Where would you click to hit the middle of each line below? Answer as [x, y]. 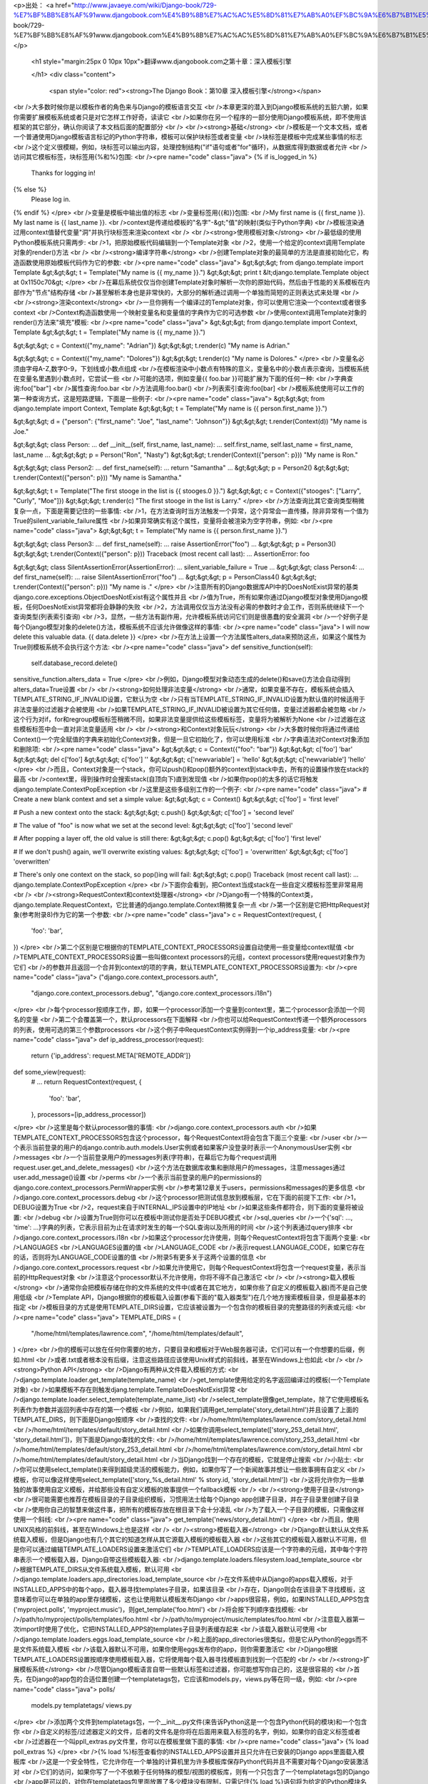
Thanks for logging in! [63, 173]
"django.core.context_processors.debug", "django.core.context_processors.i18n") [152, 993]
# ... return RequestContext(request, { [86, 1082]
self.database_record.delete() [74, 663]
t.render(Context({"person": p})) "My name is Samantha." [97, 477]
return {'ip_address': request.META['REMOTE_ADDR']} [111, 1055]
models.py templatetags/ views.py [81, 1706]
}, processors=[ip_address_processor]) [88, 1114]
